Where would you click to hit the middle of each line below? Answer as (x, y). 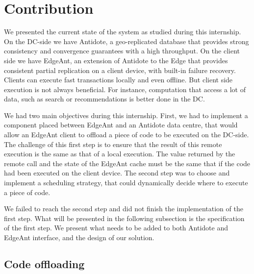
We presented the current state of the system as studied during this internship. (123, 32)
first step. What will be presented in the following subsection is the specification (124, 218)
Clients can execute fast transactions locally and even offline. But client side (118, 80)
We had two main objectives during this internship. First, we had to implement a (126, 115)
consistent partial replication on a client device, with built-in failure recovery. (120, 70)
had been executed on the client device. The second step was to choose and (117, 173)
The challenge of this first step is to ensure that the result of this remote (113, 144)
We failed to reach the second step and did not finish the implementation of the (124, 209)
